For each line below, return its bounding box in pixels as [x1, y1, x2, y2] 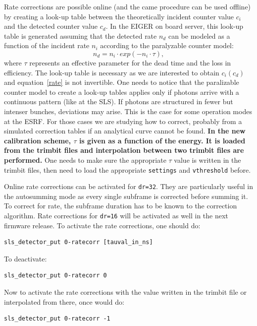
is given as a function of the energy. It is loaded [79, 135, 246, 145]
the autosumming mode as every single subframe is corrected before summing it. [4, 191, 248, 201]
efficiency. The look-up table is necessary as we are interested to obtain [4, 67, 219, 77]
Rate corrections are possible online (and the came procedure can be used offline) [4, 1, 251, 11]
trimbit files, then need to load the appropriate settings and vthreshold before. [4, 164, 251, 175]
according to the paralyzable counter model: [100, 40, 234, 51]
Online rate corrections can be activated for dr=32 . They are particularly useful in [4, 181, 253, 192]
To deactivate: [4, 253, 47, 263]
